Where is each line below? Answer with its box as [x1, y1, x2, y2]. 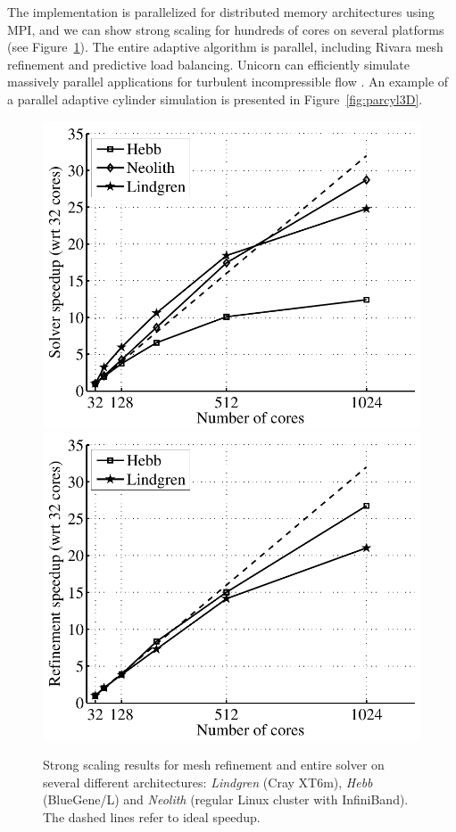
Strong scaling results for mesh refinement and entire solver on [43, 755, 385, 774]
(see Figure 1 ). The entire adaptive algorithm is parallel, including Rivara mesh [7, 37, 444, 56]
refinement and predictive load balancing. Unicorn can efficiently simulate [7, 54, 410, 73]
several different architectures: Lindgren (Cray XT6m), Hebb [43, 772, 373, 791]
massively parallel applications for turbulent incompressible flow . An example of [7, 72, 449, 91]
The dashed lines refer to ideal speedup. [43, 807, 261, 826]
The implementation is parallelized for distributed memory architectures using [7, 3, 435, 21]
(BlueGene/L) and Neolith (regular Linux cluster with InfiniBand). [43, 790, 409, 809]
